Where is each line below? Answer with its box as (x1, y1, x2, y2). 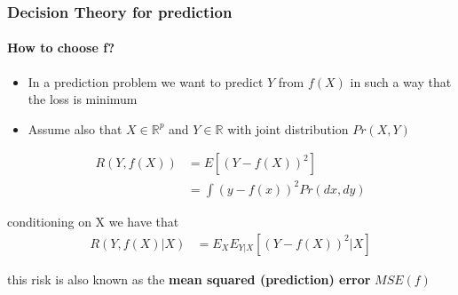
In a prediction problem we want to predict (28, 72, 264, 91)
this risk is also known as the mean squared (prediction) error (7, 269, 371, 288)
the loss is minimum (28, 90, 138, 108)
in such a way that (350, 72, 452, 91)
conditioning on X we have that (7, 211, 179, 230)
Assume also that (28, 119, 122, 138)
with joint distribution (227, 119, 349, 138)
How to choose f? (7, 38, 115, 57)
